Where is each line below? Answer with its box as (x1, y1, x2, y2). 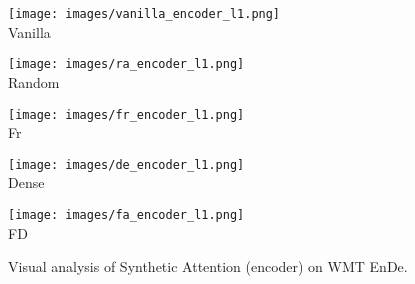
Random (8, 71, 60, 92)
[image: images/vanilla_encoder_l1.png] (8, 7, 281, 21)
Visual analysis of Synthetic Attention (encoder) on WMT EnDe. (8, 256, 408, 277)
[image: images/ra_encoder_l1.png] (8, 57, 245, 72)
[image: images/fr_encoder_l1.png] (8, 107, 245, 122)
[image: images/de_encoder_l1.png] (8, 157, 245, 172)
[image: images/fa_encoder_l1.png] (8, 208, 245, 222)
